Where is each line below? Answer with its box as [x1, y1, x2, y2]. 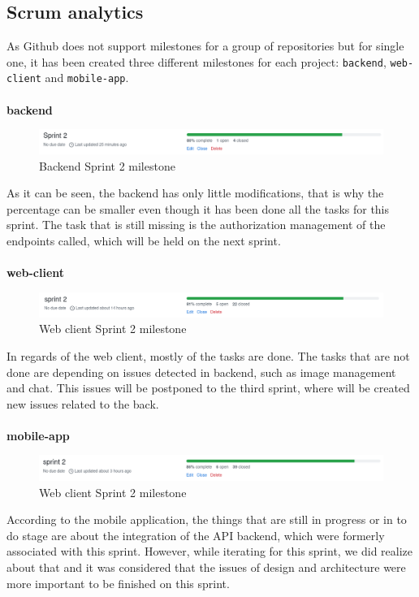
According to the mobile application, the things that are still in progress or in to [6, 511, 407, 528]
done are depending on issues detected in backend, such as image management [6, 363, 396, 380]
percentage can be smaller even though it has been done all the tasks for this [6, 200, 390, 217]
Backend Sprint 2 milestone [39, 157, 175, 174]
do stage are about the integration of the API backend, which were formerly [6, 526, 385, 543]
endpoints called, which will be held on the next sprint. [6, 231, 281, 249]
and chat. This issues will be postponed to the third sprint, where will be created [6, 379, 410, 396]
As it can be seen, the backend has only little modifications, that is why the [6, 184, 384, 201]
